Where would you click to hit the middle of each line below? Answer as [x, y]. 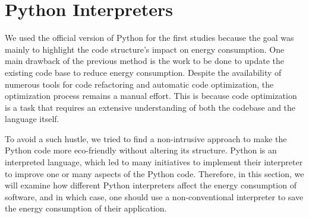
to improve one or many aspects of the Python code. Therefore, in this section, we [154, 173]
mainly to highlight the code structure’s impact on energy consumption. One [145, 49]
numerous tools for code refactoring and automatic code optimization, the [139, 84]
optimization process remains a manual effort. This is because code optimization [151, 96]
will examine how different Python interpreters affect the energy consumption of [151, 185]
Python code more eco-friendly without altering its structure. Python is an [141, 150]
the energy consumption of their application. [86, 208]
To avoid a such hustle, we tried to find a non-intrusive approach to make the [146, 138]
